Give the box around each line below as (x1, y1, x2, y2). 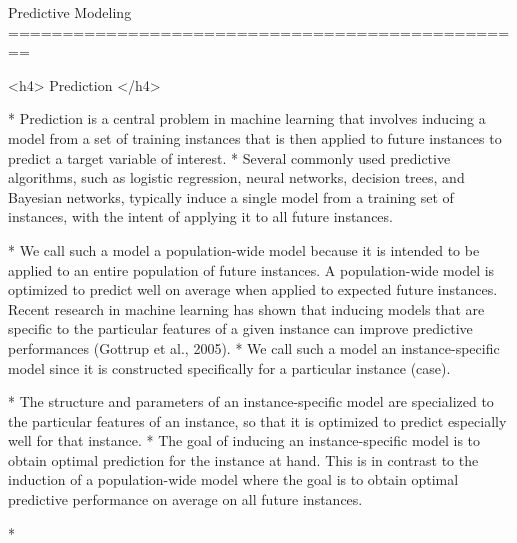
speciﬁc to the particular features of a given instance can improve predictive (8, 318, 473, 339)
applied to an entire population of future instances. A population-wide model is (8, 259, 495, 280)
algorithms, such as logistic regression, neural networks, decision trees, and (8, 167, 465, 188)
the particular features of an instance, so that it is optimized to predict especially (8, 410, 507, 431)
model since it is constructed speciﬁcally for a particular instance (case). (8, 357, 451, 378)
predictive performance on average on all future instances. (8, 489, 363, 510)
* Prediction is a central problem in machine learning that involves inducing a (8, 108, 486, 129)
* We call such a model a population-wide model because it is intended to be (8, 239, 480, 260)
